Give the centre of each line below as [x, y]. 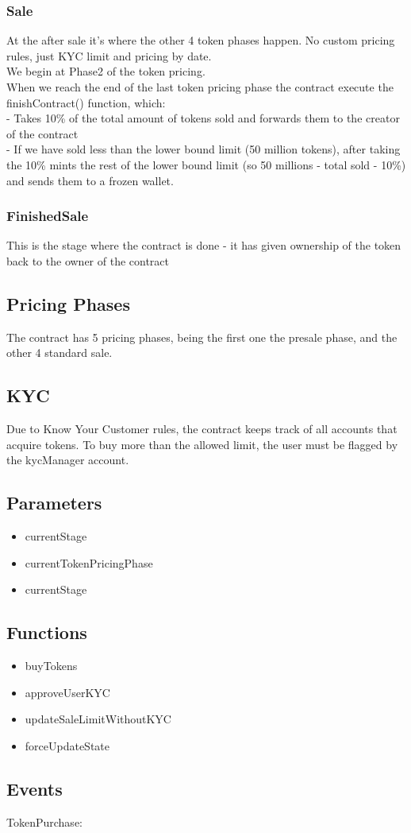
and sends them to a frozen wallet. [90, 180]
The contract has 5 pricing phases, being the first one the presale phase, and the [202, 337]
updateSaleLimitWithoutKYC [98, 719]
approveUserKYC [67, 692]
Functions [47, 632]
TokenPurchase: [44, 821]
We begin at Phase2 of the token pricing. [106, 71]
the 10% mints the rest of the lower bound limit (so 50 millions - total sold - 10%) [206, 164]
